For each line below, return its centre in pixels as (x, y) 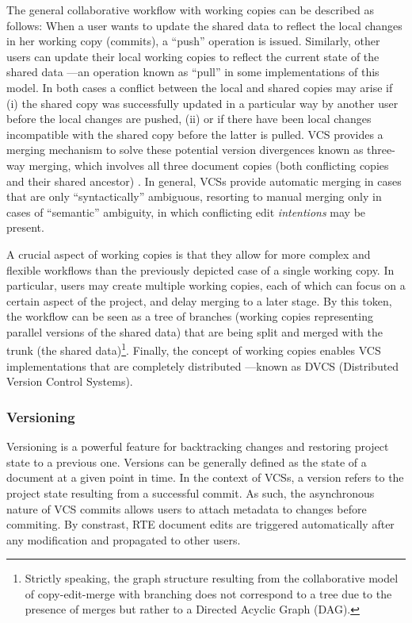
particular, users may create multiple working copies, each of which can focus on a (206, 285)
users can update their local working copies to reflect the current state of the (193, 56)
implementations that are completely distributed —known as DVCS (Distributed (203, 365)
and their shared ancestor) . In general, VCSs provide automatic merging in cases (204, 181)
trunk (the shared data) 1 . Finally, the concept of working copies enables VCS (194, 349)
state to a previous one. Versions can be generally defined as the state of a (187, 461)
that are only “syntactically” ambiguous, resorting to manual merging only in (194, 196)
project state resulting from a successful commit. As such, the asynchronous (191, 492)
